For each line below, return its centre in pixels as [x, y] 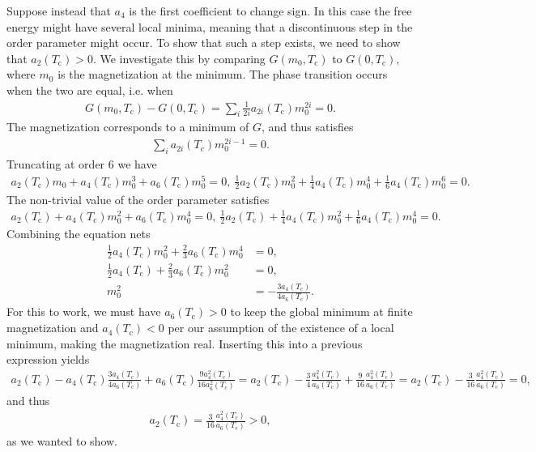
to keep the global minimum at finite [321, 311]
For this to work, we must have [84, 311]
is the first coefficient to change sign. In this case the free [270, 11]
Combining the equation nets [79, 234]
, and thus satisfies [307, 127]
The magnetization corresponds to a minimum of [128, 127]
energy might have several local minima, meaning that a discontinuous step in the [210, 26]
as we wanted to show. [62, 440]
